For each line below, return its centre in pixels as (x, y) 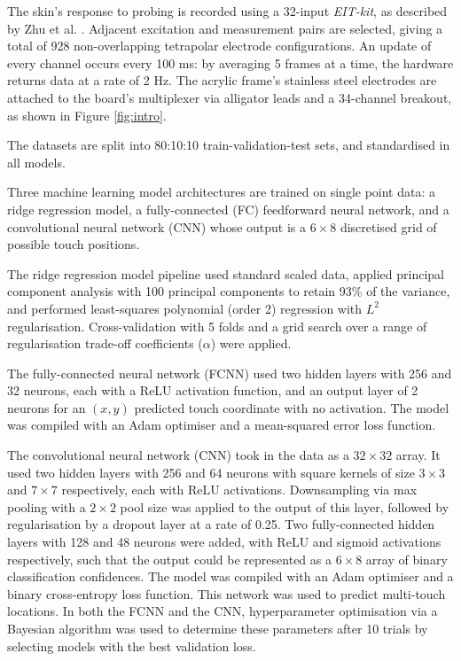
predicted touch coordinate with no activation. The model (292, 407)
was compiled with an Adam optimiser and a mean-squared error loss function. (222, 425)
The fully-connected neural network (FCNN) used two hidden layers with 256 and (230, 373)
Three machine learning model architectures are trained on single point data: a (221, 192)
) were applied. (251, 343)
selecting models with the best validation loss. (132, 645)
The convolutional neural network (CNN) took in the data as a (178, 455)
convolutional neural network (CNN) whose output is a (157, 226)
